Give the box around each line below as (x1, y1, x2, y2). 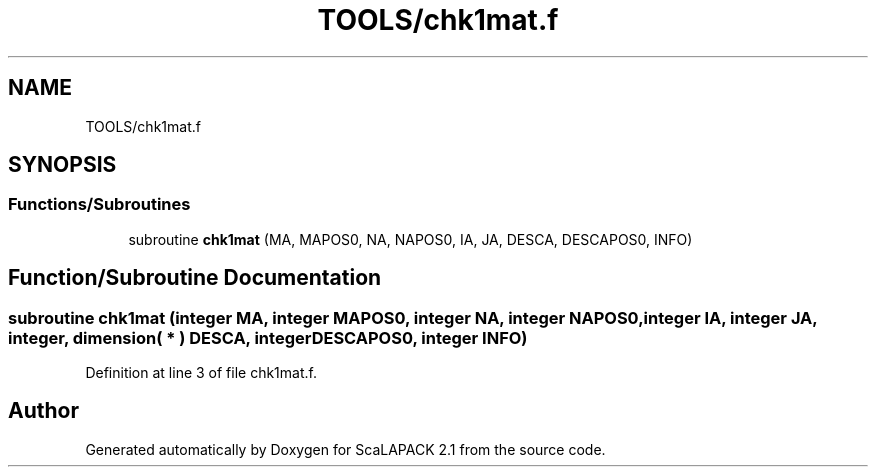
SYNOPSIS (8, 152, 117, 178)
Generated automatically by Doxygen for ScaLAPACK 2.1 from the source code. (85, 440, 606, 458)
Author (8, 398, 79, 424)
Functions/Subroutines (8, 194, 191, 215)
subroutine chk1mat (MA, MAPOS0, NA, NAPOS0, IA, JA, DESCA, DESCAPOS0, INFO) (128, 230, 693, 248)
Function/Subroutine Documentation (8, 265, 382, 291)
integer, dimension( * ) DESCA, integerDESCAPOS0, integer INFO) (8, 327, 528, 348)
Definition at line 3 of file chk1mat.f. (85, 364, 317, 382)
